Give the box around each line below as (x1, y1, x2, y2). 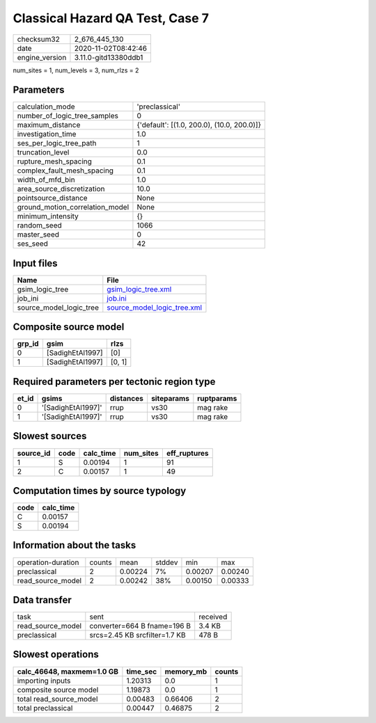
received (198, 612, 228, 622)
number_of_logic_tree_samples (17, 111, 118, 121)
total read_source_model (17, 694, 98, 704)
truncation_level (17, 148, 70, 157)
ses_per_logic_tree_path (17, 138, 97, 148)
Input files (13, 257, 58, 269)
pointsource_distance (17, 193, 88, 203)
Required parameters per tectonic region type (13, 376, 216, 388)
